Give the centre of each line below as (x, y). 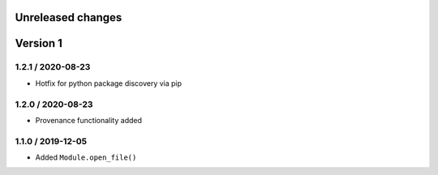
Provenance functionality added (88, 120)
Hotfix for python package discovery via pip (109, 83)
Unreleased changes (69, 17)
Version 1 (39, 43)
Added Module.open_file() (86, 157)
